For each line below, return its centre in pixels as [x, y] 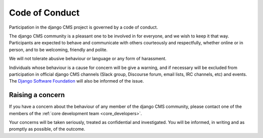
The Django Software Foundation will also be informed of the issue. [76, 81]
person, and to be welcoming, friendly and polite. [58, 50]
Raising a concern [37, 95]
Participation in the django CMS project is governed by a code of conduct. [84, 27]
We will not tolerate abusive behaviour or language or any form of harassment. [88, 59]
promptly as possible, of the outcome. [47, 129]
